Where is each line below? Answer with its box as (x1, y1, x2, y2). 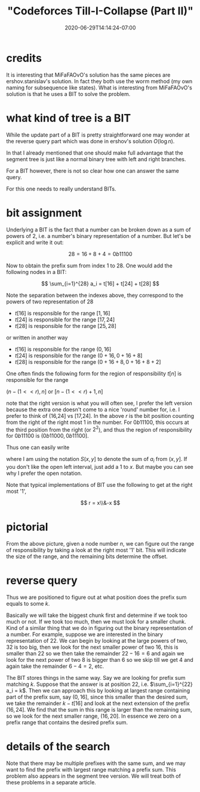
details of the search (6, 740, 110, 754)
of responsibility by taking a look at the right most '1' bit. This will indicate (6, 546, 187, 553)
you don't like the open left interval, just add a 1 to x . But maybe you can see (6, 463, 194, 471)
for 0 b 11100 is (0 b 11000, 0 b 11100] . (6, 432, 89, 439)
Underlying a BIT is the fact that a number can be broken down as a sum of (6, 226, 191, 233)
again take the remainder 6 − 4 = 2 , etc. (6, 662, 104, 670)
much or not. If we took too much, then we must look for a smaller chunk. (6, 618, 186, 625)
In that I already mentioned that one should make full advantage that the (6, 149, 183, 156)
